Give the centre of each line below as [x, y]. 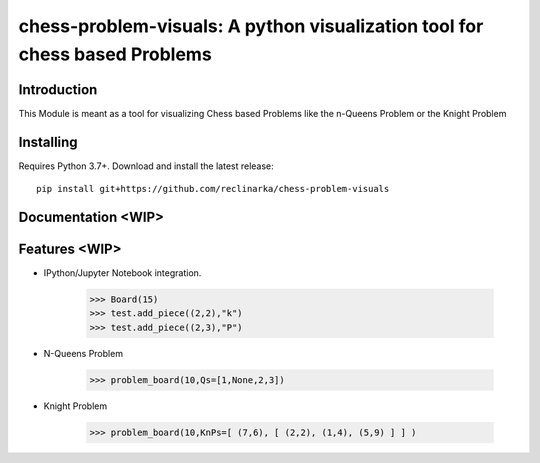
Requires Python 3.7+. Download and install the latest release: [146, 166]
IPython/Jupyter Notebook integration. [122, 273]
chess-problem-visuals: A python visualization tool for [251, 26]
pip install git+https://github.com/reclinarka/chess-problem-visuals [213, 189]
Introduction [58, 89]
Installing [48, 141]
